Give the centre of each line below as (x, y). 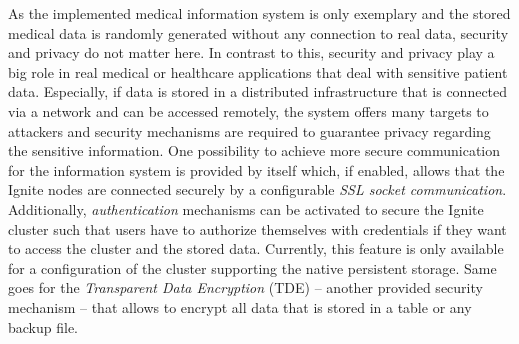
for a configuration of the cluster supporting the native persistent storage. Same (252, 267)
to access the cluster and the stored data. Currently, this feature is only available (256, 248)
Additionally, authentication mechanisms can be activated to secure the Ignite (246, 208)
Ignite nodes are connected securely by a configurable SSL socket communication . (257, 189)
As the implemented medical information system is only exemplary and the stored (259, 13)
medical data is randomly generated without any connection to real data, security (258, 32)
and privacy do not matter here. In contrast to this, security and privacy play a (251, 52)
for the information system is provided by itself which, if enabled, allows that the (256, 169)
